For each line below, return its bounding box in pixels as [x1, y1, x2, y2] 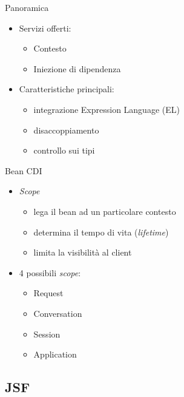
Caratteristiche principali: [19, 83, 114, 95]
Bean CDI [5, 164, 42, 177]
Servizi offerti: [19, 21, 71, 34]
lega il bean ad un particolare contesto [33, 205, 176, 217]
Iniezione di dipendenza [33, 62, 121, 75]
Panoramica [5, 1, 49, 13]
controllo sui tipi [33, 144, 95, 157]
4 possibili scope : [19, 266, 81, 279]
